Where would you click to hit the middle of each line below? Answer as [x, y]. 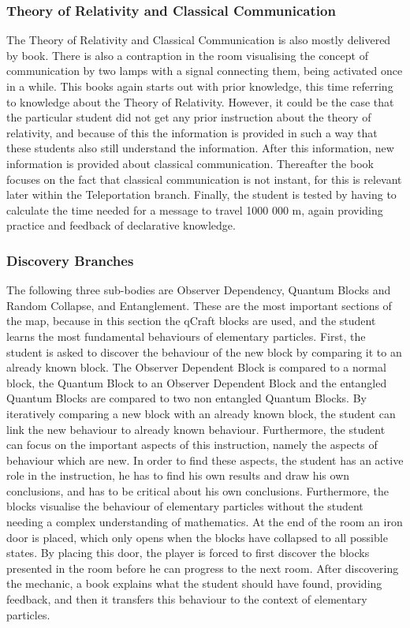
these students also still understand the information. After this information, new [200, 148]
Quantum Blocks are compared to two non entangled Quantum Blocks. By [186, 398]
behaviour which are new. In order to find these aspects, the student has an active [205, 460]
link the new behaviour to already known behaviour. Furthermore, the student [196, 429]
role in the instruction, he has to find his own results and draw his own [178, 475]
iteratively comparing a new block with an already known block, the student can [201, 413]
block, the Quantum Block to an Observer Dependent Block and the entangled [197, 382]
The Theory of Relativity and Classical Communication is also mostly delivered [199, 40]
